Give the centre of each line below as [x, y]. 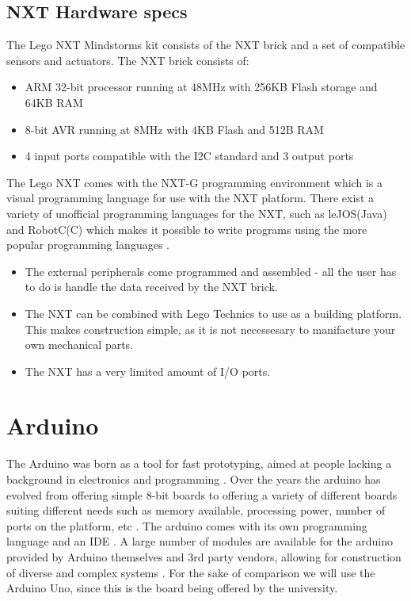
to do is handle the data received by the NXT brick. [151, 287]
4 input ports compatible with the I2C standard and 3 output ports [189, 156]
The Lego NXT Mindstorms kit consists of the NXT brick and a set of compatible [206, 45]
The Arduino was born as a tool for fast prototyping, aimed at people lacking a [199, 463]
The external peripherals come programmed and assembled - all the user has [211, 271]
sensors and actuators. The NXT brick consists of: [128, 60]
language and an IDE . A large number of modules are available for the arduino [200, 541]
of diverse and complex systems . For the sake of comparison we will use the [191, 572]
